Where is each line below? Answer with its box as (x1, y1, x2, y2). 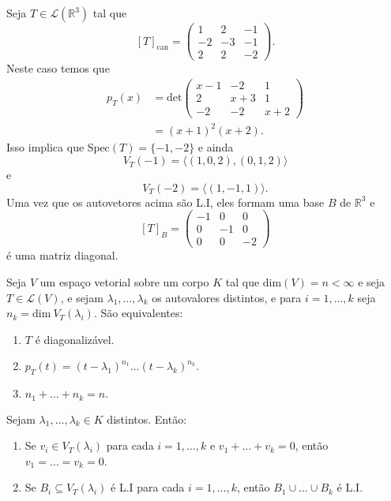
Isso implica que (6, 139, 85, 155)
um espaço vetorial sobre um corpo (39, 274, 209, 290)
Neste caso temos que (6, 60, 110, 77)
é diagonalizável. (35, 331, 115, 347)
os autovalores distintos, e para (152, 289, 302, 305)
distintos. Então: (107, 410, 187, 427)
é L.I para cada (111, 479, 185, 495)
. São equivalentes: (93, 305, 183, 321)
